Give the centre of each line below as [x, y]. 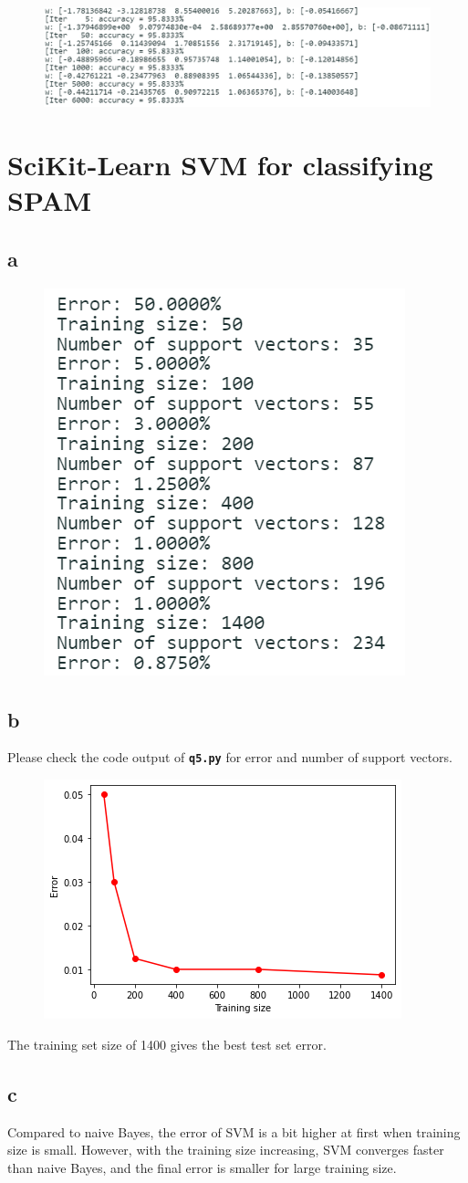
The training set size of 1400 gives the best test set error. [167, 1044]
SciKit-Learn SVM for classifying [220, 165]
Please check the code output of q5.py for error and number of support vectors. [230, 757]
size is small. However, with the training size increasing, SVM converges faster [226, 1150]
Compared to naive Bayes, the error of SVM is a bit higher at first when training [234, 1131]
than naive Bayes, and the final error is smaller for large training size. [202, 1167]
